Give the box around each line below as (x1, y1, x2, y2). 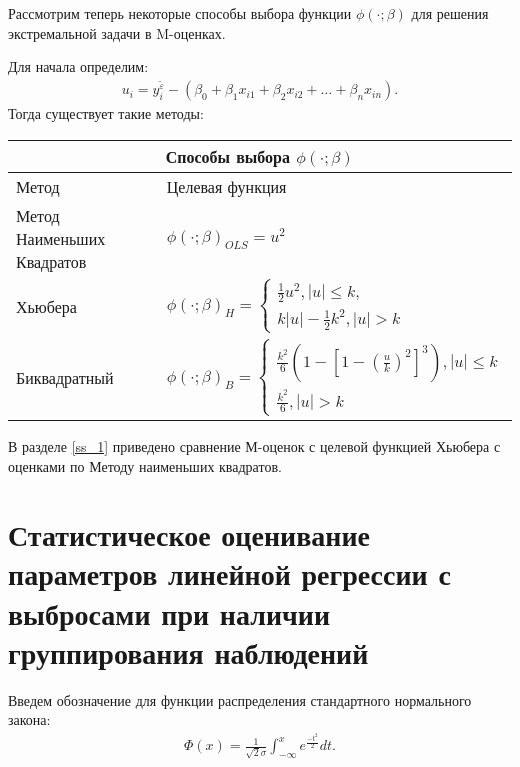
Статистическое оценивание (8, 514, 370, 555)
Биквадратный (16, 366, 114, 390)
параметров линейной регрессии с (8, 553, 451, 594)
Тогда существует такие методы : (8, 103, 204, 124)
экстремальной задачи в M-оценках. (8, 22, 226, 43)
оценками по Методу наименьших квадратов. (8, 455, 282, 476)
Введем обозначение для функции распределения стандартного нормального (8, 689, 472, 710)
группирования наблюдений (8, 631, 369, 672)
